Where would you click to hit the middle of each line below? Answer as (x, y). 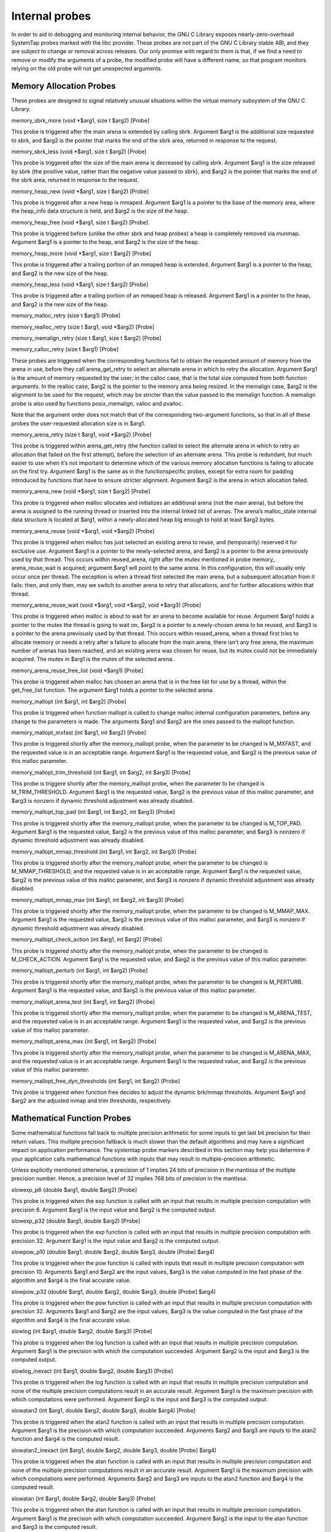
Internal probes (51, 16)
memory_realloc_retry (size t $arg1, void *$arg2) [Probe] (83, 327)
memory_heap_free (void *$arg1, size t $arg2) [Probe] (80, 222)
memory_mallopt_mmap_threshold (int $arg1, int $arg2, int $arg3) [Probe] (104, 851)
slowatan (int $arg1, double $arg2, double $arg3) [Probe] (83, 1498)
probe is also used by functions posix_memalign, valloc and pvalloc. (97, 403)
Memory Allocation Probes (63, 86)
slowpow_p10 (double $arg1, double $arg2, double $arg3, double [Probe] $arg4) (113, 1252)
